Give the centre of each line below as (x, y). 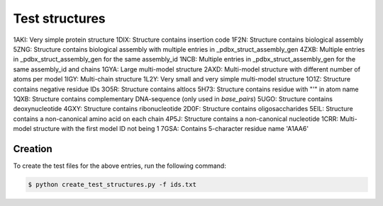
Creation (33, 149)
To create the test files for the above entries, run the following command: (120, 166)
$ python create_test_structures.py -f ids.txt (112, 184)
